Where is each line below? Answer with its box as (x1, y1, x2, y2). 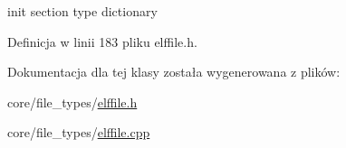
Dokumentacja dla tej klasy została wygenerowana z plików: (7, 62, 341, 81)
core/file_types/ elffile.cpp (7, 123, 150, 142)
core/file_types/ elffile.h (7, 92, 138, 111)
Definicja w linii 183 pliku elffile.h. (7, 32, 197, 51)
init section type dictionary (7, 2, 158, 20)
